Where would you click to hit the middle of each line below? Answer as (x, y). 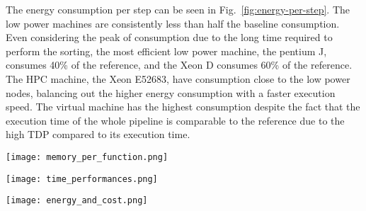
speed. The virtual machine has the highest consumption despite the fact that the (183, 107)
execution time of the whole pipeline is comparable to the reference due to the (175, 120)
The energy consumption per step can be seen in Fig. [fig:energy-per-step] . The (178, 9)
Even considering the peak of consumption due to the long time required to (169, 37)
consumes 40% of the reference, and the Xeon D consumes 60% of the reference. (179, 65)
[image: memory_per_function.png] (87, 157)
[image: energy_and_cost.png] (77, 201)
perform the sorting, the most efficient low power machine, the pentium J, (166, 51)
